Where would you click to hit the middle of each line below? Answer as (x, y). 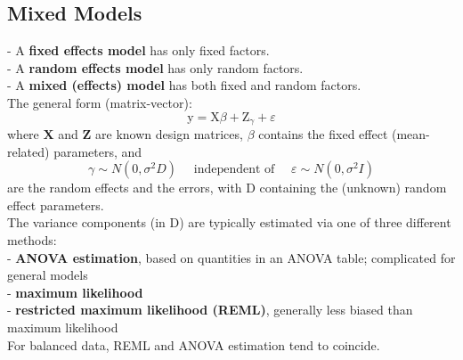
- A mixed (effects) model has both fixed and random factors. (184, 85)
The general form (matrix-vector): (100, 102)
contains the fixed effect (323, 134)
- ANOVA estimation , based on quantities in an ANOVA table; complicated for (231, 257)
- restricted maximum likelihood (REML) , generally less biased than (210, 310)
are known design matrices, (169, 134)
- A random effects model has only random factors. (155, 67)
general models (48, 275)
